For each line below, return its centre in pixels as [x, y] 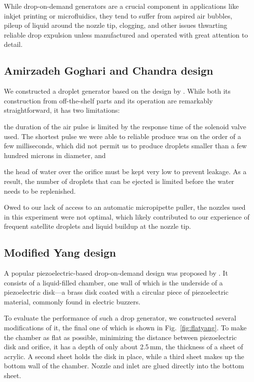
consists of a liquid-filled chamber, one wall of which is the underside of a [114, 282]
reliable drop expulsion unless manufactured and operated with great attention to [126, 34]
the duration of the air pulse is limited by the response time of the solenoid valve [125, 126]
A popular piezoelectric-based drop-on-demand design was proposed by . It [116, 273]
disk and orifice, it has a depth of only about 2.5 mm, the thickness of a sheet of [124, 347]
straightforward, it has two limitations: [62, 110]
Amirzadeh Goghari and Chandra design [109, 70]
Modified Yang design [60, 252]
